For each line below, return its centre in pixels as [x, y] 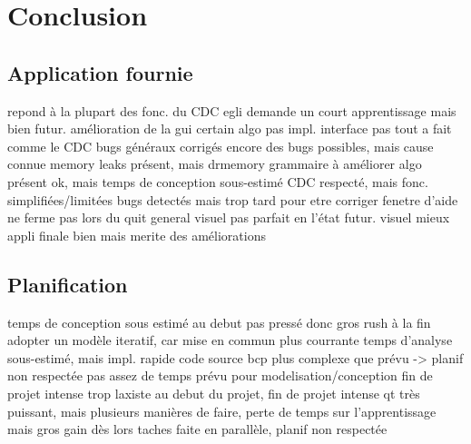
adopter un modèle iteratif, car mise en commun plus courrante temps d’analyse [230, 340]
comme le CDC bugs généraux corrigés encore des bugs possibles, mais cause [221, 146]
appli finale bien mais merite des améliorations [137, 235]
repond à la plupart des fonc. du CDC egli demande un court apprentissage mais [232, 110]
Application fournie [100, 72]
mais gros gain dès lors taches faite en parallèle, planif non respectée [197, 429]
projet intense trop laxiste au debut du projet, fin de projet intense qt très [214, 393]
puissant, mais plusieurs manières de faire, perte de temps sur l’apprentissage [222, 411]
